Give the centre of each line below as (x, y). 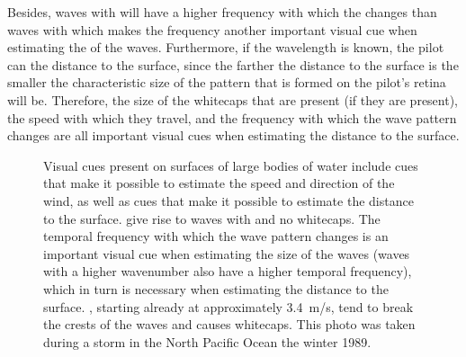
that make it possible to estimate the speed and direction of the (219, 183)
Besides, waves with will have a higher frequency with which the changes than (222, 12)
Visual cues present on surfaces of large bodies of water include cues (231, 165)
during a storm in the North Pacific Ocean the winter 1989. (207, 341)
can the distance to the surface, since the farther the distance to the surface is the (233, 64)
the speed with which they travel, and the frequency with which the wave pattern (232, 117)
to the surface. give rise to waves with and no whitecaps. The (212, 218)
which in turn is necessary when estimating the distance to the (216, 288)
